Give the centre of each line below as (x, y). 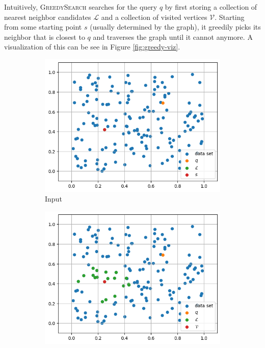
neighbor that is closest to (45, 36)
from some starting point (43, 27)
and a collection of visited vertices (154, 17)
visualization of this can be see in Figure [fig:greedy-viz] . (92, 47)
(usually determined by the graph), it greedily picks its (175, 27)
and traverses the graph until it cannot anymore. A (173, 36)
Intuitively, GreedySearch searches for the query (81, 7)
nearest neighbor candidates (48, 17)
